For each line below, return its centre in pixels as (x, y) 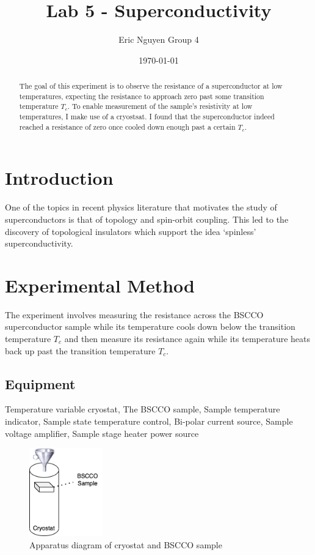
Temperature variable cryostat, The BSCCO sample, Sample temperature (143, 409)
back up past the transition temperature (80, 350)
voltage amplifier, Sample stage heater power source (102, 433)
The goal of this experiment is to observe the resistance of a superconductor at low (151, 86)
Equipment (40, 383)
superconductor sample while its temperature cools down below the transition (150, 326)
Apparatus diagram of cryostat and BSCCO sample (126, 544)
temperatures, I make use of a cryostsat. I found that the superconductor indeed (147, 117)
